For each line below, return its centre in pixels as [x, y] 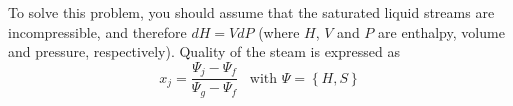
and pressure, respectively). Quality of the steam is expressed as [204, 51]
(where [279, 31]
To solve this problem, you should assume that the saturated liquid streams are [251, 12]
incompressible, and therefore [97, 31]
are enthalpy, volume [441, 31]
